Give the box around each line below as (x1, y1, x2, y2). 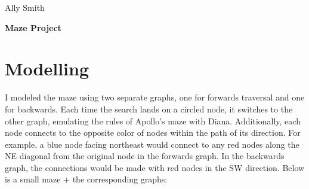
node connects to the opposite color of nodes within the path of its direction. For (5, 126, 301, 139)
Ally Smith (5, 1, 45, 13)
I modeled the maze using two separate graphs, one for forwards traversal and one (5, 91, 305, 103)
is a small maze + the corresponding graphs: (5, 173, 168, 185)
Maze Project (5, 21, 61, 33)
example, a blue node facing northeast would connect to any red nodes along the (5, 138, 299, 150)
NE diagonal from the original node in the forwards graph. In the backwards (5, 150, 285, 162)
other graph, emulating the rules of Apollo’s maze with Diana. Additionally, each (5, 114, 301, 127)
